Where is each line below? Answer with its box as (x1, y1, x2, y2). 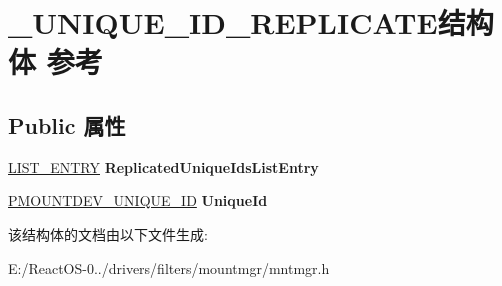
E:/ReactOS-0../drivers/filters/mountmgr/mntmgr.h (8, 257, 330, 278)
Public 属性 (8, 109, 126, 140)
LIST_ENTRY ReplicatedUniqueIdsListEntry (8, 156, 319, 177)
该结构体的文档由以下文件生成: (8, 223, 208, 244)
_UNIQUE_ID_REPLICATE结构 (8, 2, 494, 43)
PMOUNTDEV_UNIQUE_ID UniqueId (8, 190, 268, 211)
